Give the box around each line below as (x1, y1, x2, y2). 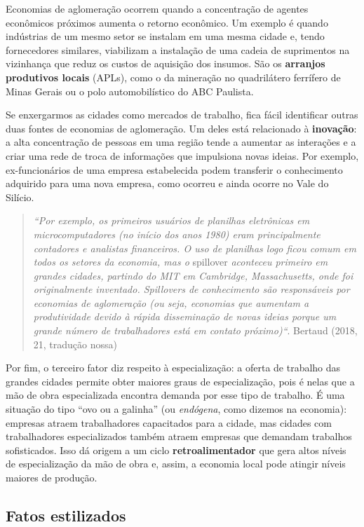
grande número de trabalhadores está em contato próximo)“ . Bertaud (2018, (33, 323, 358, 338)
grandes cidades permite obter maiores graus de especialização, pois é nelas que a (6, 374, 355, 388)
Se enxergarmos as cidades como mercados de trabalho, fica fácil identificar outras (6, 107, 358, 122)
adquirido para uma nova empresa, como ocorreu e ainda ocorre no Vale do (6, 176, 329, 191)
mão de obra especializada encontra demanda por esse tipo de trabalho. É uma (6, 388, 345, 402)
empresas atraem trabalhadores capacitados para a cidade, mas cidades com (6, 415, 332, 430)
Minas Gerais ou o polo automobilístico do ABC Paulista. (6, 83, 254, 98)
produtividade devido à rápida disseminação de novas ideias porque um (33, 309, 337, 324)
